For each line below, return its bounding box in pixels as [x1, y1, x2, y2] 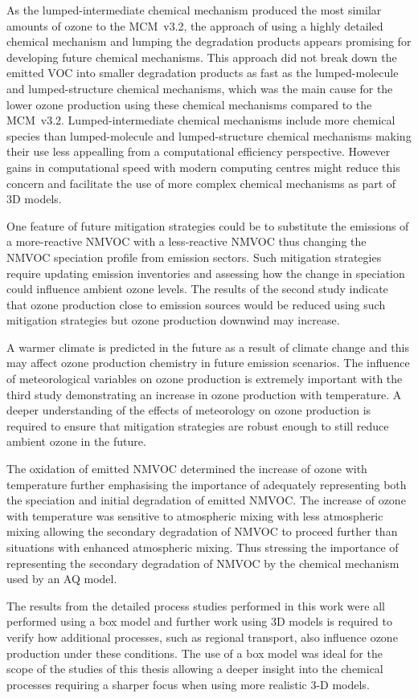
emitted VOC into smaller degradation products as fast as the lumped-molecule [6, 64, 399, 81]
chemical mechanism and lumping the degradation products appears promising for [6, 33, 412, 50]
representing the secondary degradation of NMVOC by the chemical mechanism [6, 554, 400, 571]
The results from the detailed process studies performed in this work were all [6, 597, 385, 614]
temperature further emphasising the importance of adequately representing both [6, 476, 407, 492]
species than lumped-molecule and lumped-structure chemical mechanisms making [6, 127, 412, 144]
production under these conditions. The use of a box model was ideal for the [6, 644, 383, 661]
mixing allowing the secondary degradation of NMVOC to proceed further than [6, 523, 398, 540]
